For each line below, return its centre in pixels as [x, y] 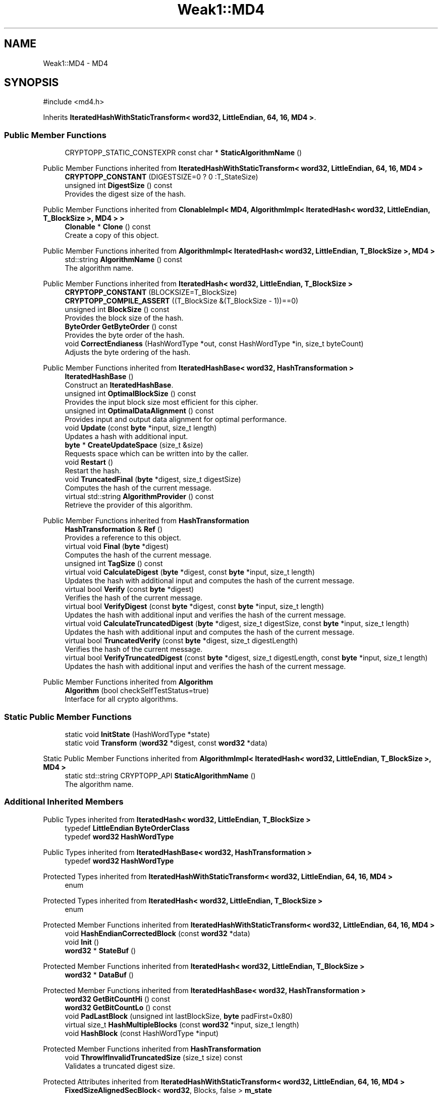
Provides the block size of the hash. [124, 318]
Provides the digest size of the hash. [125, 194]
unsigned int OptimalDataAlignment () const [139, 411]
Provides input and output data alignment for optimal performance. [176, 419]
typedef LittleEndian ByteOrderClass [127, 828]
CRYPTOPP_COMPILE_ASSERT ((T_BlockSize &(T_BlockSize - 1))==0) [182, 301]
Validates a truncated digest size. [120, 1066]
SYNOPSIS [32, 83]
